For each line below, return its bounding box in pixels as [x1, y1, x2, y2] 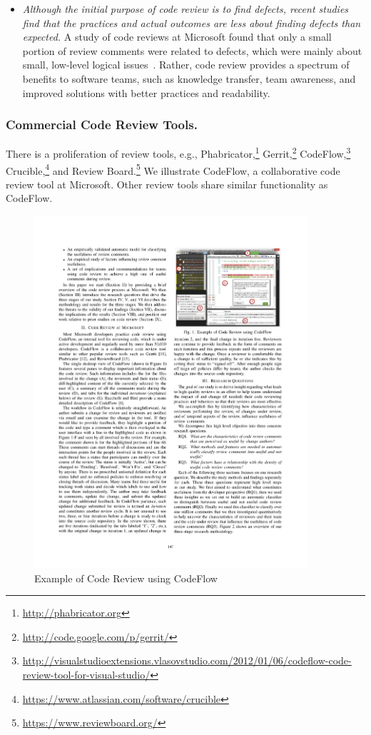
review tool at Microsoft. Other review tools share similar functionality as [6, 176, 328, 191]
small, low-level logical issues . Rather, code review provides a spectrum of [22, 57, 350, 72]
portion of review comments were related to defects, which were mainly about [22, 43, 362, 58]
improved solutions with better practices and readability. [22, 85, 270, 100]
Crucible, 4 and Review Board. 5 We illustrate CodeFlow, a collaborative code [6, 161, 340, 178]
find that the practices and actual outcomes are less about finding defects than [22, 15, 361, 30]
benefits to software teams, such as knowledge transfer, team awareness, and [22, 71, 356, 86]
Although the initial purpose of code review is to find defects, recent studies [22, 1, 349, 16]
